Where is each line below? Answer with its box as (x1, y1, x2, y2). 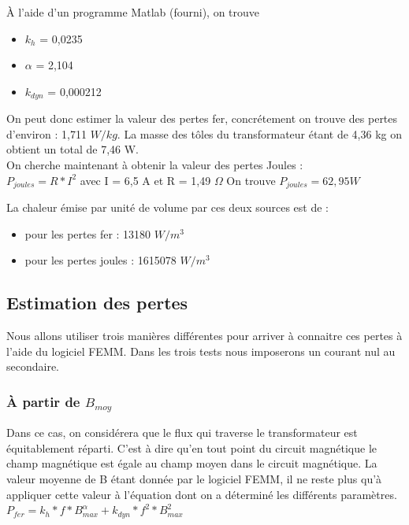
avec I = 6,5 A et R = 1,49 (80, 172, 211, 188)
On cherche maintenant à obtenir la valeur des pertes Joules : (6, 157, 303, 173)
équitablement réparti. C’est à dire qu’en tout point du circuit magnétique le (6, 439, 377, 456)
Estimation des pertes (6, 290, 188, 315)
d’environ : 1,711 (6, 125, 87, 142)
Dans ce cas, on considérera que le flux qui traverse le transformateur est (6, 424, 358, 441)
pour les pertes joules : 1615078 (24, 252, 177, 268)
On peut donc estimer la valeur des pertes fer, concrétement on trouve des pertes (6, 110, 398, 127)
